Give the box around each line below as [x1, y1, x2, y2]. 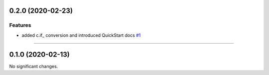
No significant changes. [9, 63, 58, 69]
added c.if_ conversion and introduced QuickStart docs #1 [21, 32, 141, 38]
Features [9, 22, 31, 29]
